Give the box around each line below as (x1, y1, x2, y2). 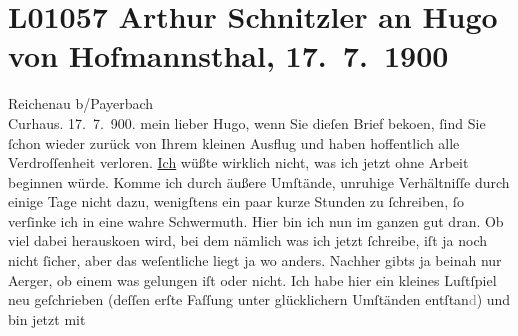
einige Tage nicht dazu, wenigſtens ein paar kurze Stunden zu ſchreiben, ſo (8, 191, 464, 212)
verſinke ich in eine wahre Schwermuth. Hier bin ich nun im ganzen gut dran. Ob (8, 210, 504, 231)
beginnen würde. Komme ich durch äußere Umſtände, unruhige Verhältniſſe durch (8, 171, 510, 192)
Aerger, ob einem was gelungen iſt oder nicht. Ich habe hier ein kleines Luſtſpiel (8, 269, 497, 290)
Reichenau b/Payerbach (8, 93, 154, 114)
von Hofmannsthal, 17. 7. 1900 (8, 35, 449, 76)
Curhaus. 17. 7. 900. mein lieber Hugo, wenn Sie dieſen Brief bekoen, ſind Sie (8, 112, 486, 133)
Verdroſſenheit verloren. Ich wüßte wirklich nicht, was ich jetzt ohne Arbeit (8, 152, 469, 173)
